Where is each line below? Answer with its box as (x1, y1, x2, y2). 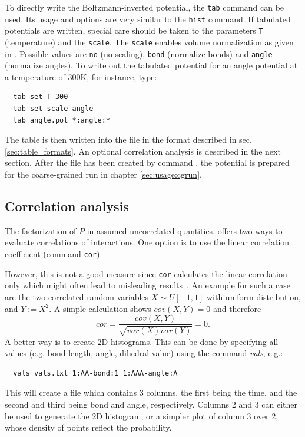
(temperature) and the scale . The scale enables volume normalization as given (5, 35, 294, 48)
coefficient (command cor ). (5, 248, 102, 260)
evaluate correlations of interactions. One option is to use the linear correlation (5, 236, 290, 248)
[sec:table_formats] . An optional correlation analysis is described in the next (5, 144, 281, 157)
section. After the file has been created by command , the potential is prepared (5, 156, 290, 169)
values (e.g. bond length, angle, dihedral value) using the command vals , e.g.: (5, 347, 283, 359)
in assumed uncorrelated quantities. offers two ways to (87, 224, 283, 236)
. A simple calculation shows (49, 302, 151, 314)
